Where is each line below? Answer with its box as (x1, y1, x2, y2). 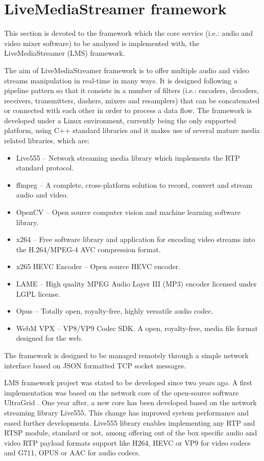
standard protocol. (16, 162, 74, 173)
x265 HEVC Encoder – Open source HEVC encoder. (16, 261, 181, 272)
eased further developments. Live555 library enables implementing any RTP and (4, 417, 255, 428)
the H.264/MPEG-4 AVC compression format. (16, 244, 161, 254)
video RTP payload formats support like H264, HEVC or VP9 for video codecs (4, 437, 251, 448)
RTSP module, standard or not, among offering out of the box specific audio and (4, 427, 257, 438)
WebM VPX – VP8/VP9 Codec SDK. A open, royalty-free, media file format (16, 322, 258, 333)
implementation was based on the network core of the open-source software (4, 387, 239, 398)
